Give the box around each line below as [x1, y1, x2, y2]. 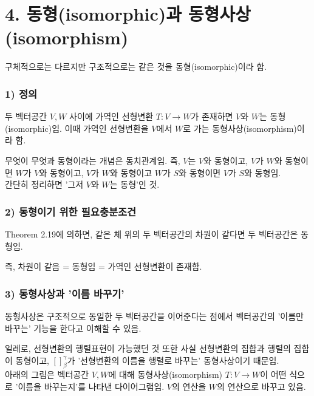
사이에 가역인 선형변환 [69, 110, 154, 123]
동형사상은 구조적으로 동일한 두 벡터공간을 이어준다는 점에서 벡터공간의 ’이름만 [5, 309, 304, 322]
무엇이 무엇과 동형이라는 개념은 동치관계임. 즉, [5, 154, 180, 166]
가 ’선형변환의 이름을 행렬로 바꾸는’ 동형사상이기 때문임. [67, 353, 279, 366]
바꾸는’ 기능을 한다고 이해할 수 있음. [5, 321, 142, 334]
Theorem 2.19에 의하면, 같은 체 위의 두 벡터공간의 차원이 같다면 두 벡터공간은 [5, 227, 298, 240]
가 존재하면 [191, 110, 233, 123]
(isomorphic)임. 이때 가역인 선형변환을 [5, 121, 149, 134]
